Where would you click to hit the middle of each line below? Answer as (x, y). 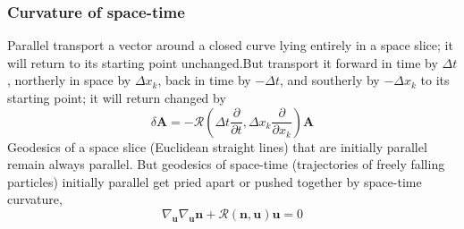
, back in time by (204, 80)
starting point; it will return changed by (117, 98)
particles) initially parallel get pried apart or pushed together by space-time (215, 181)
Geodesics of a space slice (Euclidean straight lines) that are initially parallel (217, 146)
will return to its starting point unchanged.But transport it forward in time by (223, 62)
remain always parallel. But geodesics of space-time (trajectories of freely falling (226, 164)
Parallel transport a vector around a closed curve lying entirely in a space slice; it (230, 45)
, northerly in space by (69, 80)
